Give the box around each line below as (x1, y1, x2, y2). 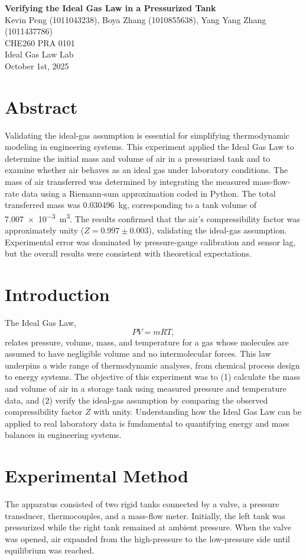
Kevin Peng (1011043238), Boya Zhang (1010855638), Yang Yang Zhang (5, 13, 266, 25)
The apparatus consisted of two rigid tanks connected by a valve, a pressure (5, 498, 279, 510)
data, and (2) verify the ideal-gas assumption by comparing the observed (5, 393, 268, 406)
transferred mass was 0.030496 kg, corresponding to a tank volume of (5, 199, 257, 211)
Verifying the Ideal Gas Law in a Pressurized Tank (5, 2, 216, 14)
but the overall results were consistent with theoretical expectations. (5, 247, 252, 260)
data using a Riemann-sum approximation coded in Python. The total (21, 187, 276, 199)
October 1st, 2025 (5, 59, 69, 72)
